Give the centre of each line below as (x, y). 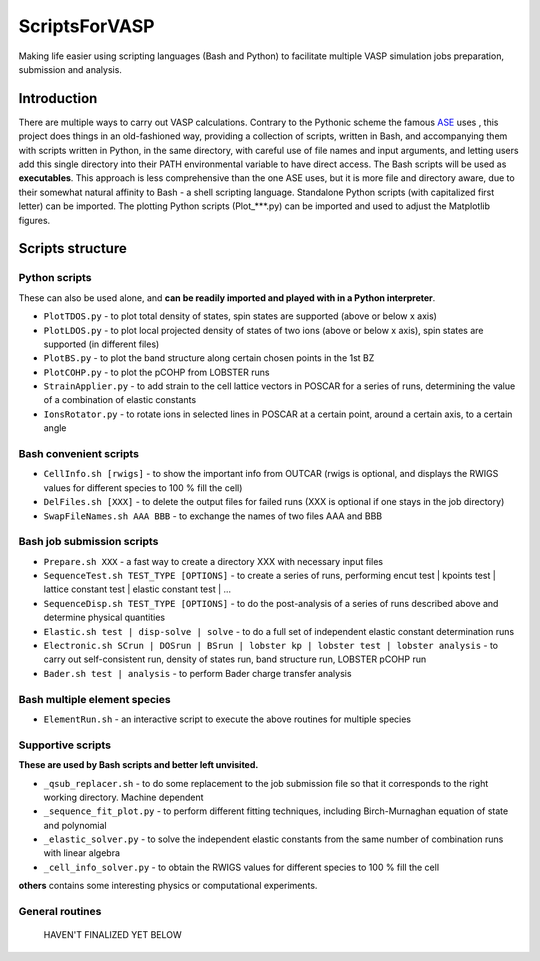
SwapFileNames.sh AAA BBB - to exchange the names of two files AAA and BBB (213, 516)
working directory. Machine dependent (123, 797)
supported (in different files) (101, 344)
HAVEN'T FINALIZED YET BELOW (112, 935)
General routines (60, 911)
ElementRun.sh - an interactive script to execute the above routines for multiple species (227, 719)
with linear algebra (81, 853)
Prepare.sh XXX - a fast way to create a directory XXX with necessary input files (213, 561)
